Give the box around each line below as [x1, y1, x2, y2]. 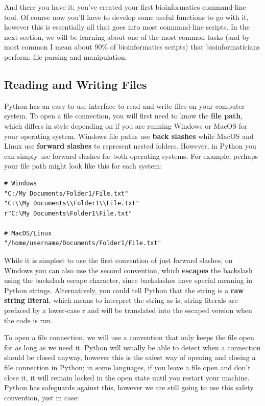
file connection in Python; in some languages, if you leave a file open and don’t [4, 362, 251, 373]
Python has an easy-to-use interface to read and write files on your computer [4, 100, 245, 111]
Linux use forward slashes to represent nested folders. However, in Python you [4, 140, 256, 151]
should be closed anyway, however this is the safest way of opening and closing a [4, 352, 256, 363]
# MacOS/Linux [4, 229, 52, 237]
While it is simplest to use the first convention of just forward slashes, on [4, 255, 233, 266]
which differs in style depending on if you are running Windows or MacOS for [4, 120, 248, 131]
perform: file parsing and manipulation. [4, 51, 127, 62]
